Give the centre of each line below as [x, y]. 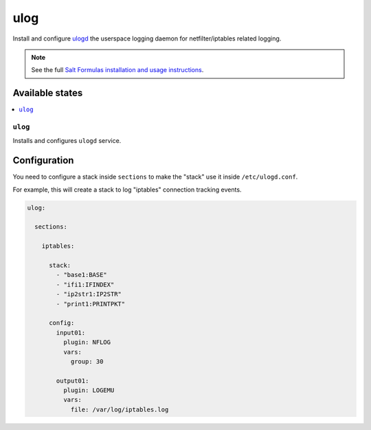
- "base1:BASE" [82, 275]
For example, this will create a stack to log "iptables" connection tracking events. [127, 190]
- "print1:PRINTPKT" [91, 304]
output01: [72, 381]
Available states [48, 93]
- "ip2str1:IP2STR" [89, 294]
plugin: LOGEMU [89, 391]
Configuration [43, 160]
